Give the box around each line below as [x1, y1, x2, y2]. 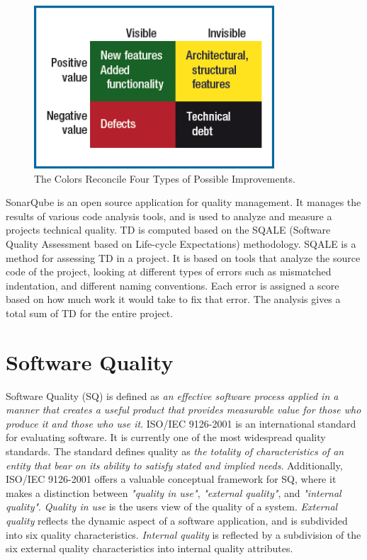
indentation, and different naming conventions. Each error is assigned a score [6, 278, 339, 292]
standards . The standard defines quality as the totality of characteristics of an [6, 443, 344, 458]
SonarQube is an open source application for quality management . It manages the [6, 195, 361, 210]
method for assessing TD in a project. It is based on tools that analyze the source [6, 250, 361, 265]
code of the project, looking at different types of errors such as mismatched [6, 264, 332, 279]
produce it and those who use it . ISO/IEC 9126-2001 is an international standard [6, 416, 356, 430]
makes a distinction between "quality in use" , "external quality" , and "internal [6, 485, 341, 500]
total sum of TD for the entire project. [6, 305, 174, 320]
